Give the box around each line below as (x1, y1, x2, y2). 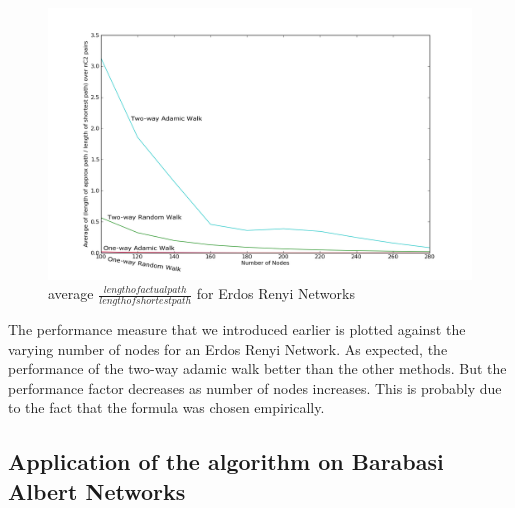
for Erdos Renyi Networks (196, 283, 355, 304)
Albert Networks (8, 475, 186, 506)
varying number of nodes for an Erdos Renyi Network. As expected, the (8, 338, 448, 359)
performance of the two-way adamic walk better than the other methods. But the (8, 358, 507, 379)
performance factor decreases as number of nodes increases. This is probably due (8, 377, 502, 398)
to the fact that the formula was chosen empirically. (8, 397, 325, 418)
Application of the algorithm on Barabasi (8, 446, 444, 477)
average (48, 283, 94, 304)
